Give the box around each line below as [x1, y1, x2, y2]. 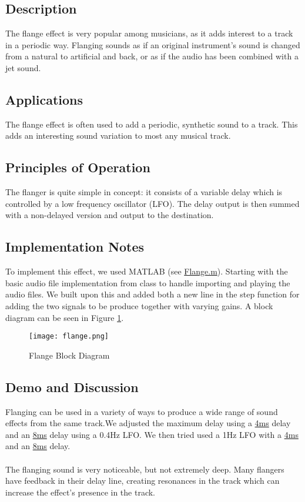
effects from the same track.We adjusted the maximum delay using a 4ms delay [5, 417, 291, 429]
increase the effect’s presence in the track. [5, 486, 156, 498]
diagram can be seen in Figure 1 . [5, 311, 124, 323]
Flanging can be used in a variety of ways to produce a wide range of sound [5, 405, 278, 417]
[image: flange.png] [29, 332, 109, 341]
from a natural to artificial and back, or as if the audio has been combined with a [5, 50, 299, 62]
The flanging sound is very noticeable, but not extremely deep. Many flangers [5, 463, 284, 475]
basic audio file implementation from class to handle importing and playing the [5, 276, 290, 289]
